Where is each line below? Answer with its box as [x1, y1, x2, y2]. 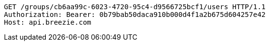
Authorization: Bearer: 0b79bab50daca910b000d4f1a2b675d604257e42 [4, 11, 266, 18]
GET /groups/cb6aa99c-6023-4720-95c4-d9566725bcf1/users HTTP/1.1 [4, 3, 266, 11]
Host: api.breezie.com [4, 18, 92, 26]
